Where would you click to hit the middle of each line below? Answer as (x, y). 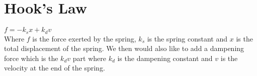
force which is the (31, 58)
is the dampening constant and (165, 58)
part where (89, 58)
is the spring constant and (187, 38)
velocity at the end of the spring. (55, 68)
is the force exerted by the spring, (84, 38)
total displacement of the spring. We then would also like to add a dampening (124, 48)
